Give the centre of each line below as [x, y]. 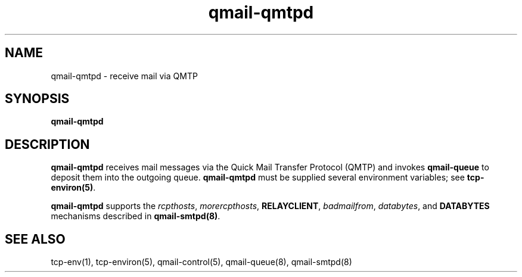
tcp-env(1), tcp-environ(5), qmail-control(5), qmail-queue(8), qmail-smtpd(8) [201, 262]
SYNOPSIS [37, 99]
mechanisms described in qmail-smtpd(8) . [136, 216]
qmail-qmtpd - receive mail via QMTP [124, 76]
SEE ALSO [35, 239]
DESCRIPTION [47, 144]
